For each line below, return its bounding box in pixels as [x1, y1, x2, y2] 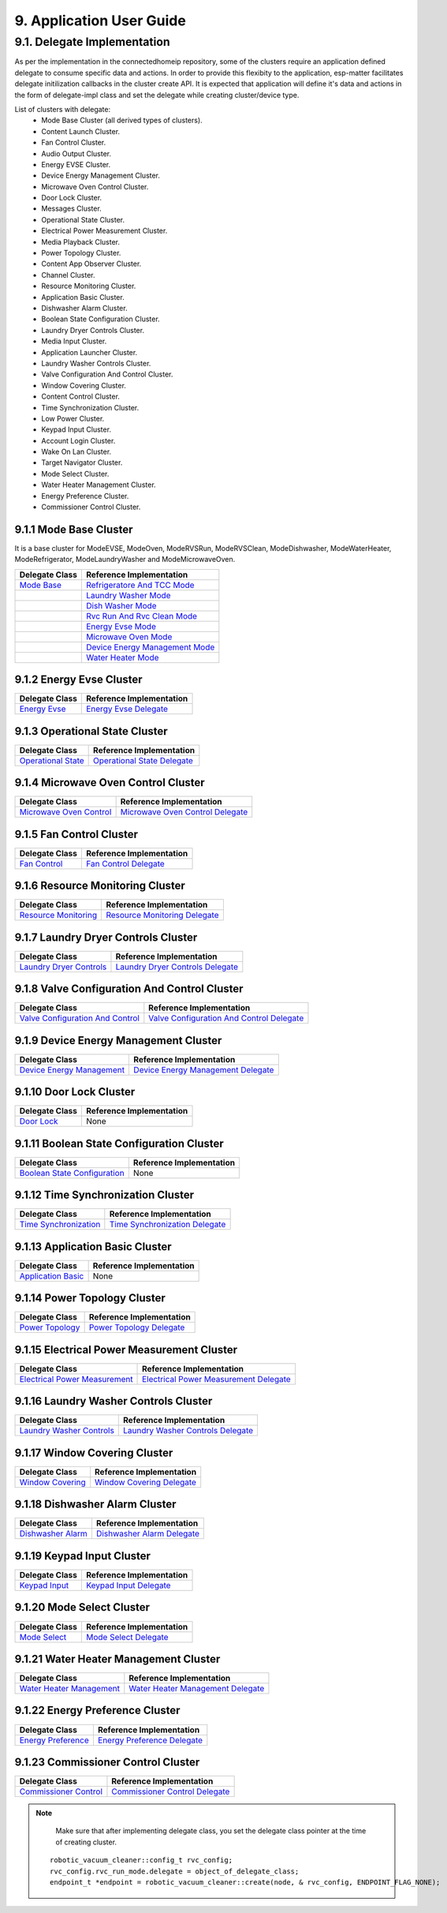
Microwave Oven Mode [85, 631, 173, 642]
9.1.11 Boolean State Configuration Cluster [14, 1136, 224, 1150]
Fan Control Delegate [85, 858, 165, 869]
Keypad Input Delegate [85, 1579, 171, 1590]
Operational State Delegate [93, 754, 193, 766]
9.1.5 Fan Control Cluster [14, 827, 138, 840]
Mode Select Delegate [85, 1631, 169, 1642]
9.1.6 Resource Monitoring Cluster [14, 879, 185, 893]
